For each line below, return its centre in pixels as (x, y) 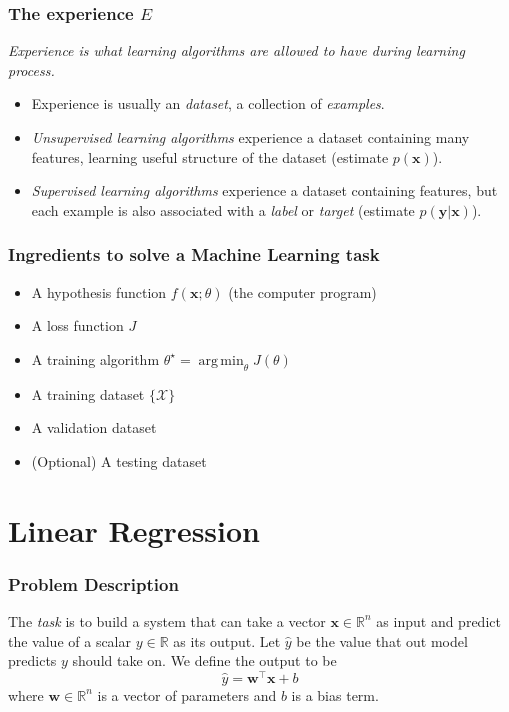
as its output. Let (227, 640)
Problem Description (93, 583)
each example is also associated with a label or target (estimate (223, 209)
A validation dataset (94, 427)
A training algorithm (95, 358)
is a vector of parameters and (187, 694)
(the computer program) (302, 291)
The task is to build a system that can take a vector (167, 620)
